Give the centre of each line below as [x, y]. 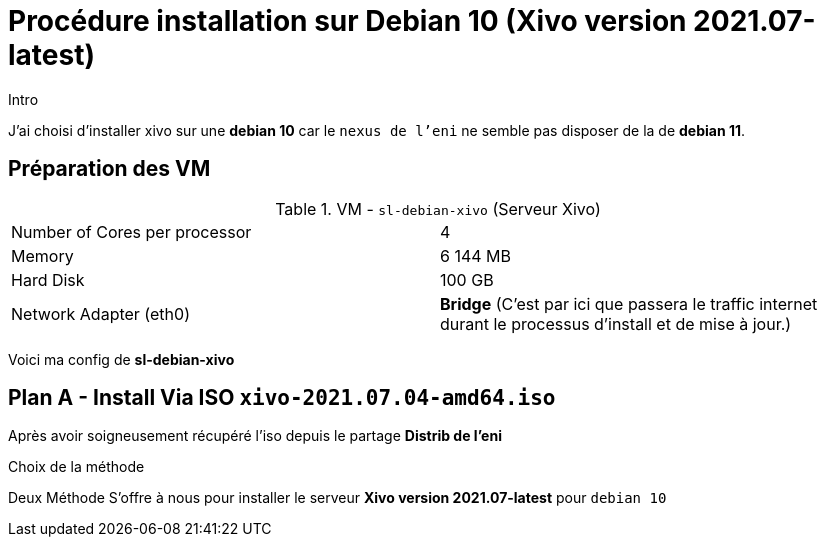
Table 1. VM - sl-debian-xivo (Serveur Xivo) [438, 208]
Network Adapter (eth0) [100, 313]
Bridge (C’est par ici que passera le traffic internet [629, 303]
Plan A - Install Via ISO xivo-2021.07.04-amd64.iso [282, 398]
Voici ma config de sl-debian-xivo [121, 359]
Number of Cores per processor [131, 231]
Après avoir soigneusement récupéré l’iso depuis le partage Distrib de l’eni [255, 436]
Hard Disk [48, 279]
